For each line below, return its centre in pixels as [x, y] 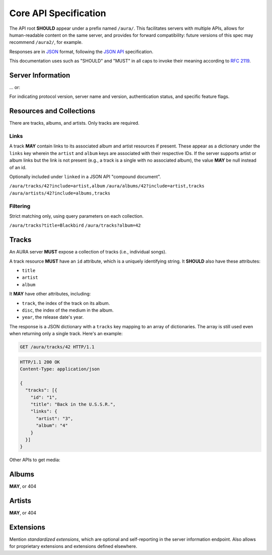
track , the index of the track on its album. [66, 303]
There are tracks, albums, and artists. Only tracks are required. [74, 123]
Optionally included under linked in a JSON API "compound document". [85, 177]
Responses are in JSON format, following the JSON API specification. [81, 52]
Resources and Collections [52, 111]
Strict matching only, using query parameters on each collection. [76, 216]
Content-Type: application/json [60, 369]
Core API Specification [58, 13]
